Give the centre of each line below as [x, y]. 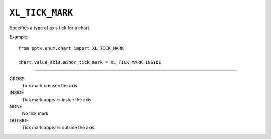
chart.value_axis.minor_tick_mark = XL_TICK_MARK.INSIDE [90, 63]
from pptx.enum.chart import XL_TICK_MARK [71, 48]
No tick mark [35, 114]
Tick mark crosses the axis [50, 85]
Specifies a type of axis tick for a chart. [50, 28]
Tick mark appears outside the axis [58, 128]
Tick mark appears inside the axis [57, 99]
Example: [19, 37]
